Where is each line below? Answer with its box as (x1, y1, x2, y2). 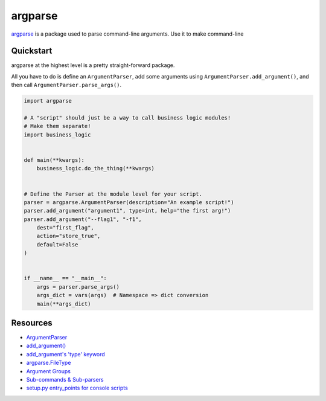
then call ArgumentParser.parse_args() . (11, 82, 122, 89)
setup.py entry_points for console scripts (26, 384, 128, 392)
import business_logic (24, 131, 91, 138)
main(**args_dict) (36, 300, 91, 307)
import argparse (24, 97, 72, 104)
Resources (11, 318, 53, 328)
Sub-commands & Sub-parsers (26, 376, 104, 383)
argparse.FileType (26, 359, 71, 367)
